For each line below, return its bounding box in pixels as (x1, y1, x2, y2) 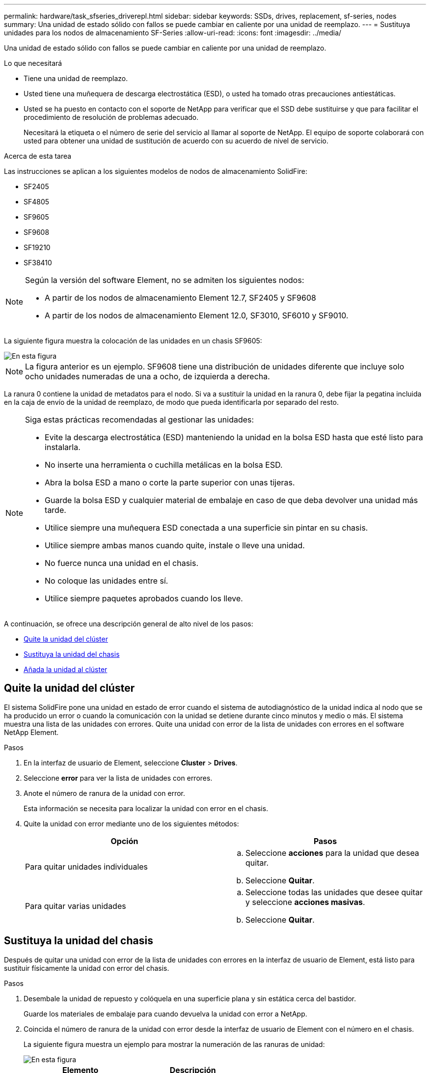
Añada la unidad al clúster (24, 665, 107, 674)
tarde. (45, 505, 66, 515)
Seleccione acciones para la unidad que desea (245, 847, 419, 858)
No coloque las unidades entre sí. (45, 576, 168, 586)
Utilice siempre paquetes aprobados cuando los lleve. (45, 593, 243, 603)
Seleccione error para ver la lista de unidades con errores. (24, 773, 213, 782)
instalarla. (45, 442, 81, 452)
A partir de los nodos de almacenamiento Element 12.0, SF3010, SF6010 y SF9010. (45, 311, 349, 320)
